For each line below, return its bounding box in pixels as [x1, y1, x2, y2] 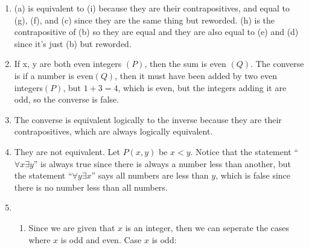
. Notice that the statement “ [190, 145, 299, 157]
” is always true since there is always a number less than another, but [33, 157, 291, 170]
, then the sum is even [144, 57, 226, 70]
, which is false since [215, 169, 291, 182]
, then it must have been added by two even [115, 69, 277, 81]
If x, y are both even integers [14, 57, 122, 70]
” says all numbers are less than [91, 169, 209, 182]
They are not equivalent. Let [14, 145, 121, 157]
